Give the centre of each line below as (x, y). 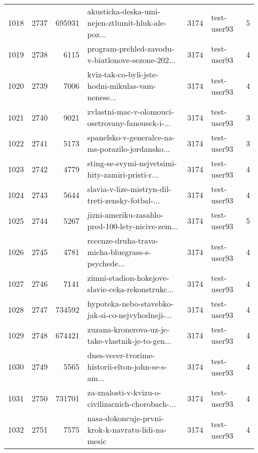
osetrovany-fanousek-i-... (129, 123)
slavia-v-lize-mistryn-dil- (129, 189)
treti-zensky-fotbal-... (124, 200)
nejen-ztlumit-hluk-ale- (127, 23)
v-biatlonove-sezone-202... (131, 60)
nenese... (102, 97)
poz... (97, 34)
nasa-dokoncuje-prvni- (126, 418)
